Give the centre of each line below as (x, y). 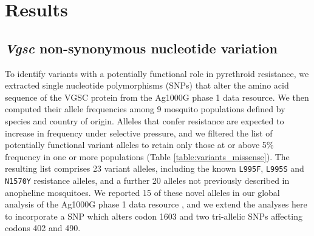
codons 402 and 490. (43, 228)
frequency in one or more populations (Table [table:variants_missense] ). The (147, 156)
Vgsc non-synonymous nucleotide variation (141, 48)
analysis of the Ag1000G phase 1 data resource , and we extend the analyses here (156, 204)
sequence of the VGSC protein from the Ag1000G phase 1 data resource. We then (157, 97)
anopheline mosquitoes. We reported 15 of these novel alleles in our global (142, 192)
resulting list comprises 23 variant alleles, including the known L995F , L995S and (155, 168)
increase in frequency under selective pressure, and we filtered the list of (139, 133)
